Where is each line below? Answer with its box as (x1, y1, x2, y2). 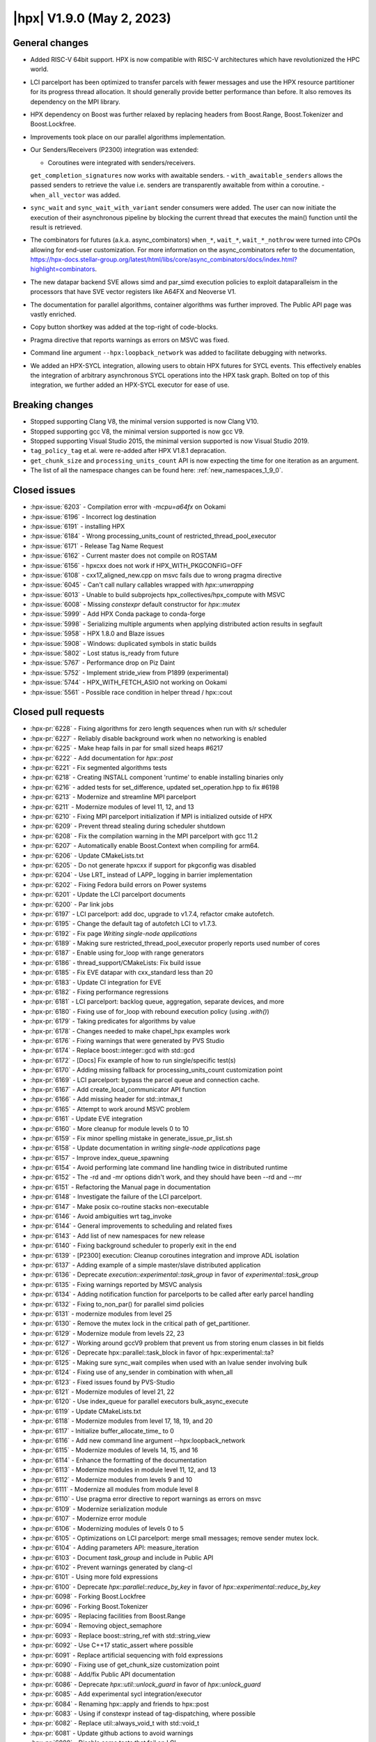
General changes (13, 37, 89, 49)
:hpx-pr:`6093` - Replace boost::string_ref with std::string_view (30, 1631, 211, 1640)
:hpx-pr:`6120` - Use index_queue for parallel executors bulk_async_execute (30, 1397, 249, 1405)
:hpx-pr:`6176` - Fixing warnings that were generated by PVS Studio (30, 1036, 225, 1045)
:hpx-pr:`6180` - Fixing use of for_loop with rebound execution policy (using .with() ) (30, 1007, 269, 1015)
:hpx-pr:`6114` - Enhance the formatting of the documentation (30, 1456, 207, 1464)
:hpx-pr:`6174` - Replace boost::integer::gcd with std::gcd (30, 1046, 195, 1055)
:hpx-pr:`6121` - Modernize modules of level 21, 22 (30, 1387, 175, 1396)
